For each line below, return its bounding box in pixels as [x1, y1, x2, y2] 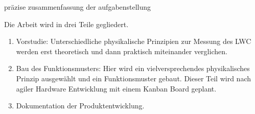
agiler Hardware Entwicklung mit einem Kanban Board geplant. [16, 83, 217, 94]
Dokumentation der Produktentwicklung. [16, 100, 145, 111]
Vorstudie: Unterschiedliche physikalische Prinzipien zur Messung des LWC [16, 36, 251, 47]
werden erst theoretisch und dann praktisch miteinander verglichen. [16, 45, 227, 56]
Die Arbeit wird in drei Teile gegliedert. [4, 18, 129, 29]
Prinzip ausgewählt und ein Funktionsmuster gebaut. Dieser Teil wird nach [16, 73, 251, 83]
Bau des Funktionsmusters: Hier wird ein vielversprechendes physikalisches [16, 63, 250, 74]
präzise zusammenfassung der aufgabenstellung [4, 2, 151, 12]
